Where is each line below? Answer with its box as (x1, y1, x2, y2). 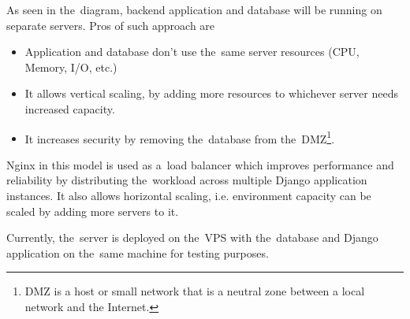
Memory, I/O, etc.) (24, 58, 117, 75)
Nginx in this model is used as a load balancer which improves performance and (6, 156, 394, 172)
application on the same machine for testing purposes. (6, 244, 269, 261)
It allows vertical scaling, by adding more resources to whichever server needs (24, 85, 398, 102)
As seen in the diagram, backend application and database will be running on (6, 2, 382, 17)
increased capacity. (24, 100, 115, 117)
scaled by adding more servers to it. (6, 202, 179, 219)
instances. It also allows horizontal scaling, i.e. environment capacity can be (6, 187, 371, 203)
